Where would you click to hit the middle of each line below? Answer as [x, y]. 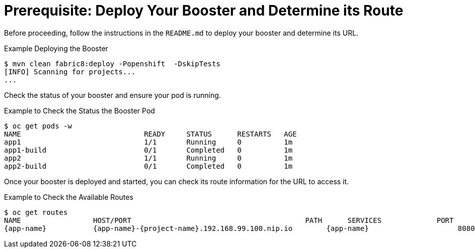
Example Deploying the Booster [56, 48]
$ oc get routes [36, 212]
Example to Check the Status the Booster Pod [80, 110]
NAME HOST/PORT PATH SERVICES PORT [229, 220]
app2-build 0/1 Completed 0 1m [148, 166]
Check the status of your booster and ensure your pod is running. [112, 95]
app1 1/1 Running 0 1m [148, 142]
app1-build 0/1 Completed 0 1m [148, 150]
